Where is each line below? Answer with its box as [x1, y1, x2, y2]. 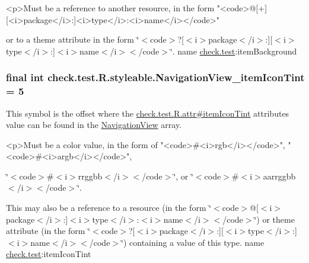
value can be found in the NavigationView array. [6, 118, 182, 131]
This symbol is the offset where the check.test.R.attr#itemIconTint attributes [6, 107, 289, 119]
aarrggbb [263, 169, 296, 182]
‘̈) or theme [254, 213, 295, 225]
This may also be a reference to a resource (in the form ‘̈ [6, 201, 212, 214]
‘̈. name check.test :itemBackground [170, 44, 297, 57]
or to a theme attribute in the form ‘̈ [6, 33, 139, 46]
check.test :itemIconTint [6, 248, 91, 260]
